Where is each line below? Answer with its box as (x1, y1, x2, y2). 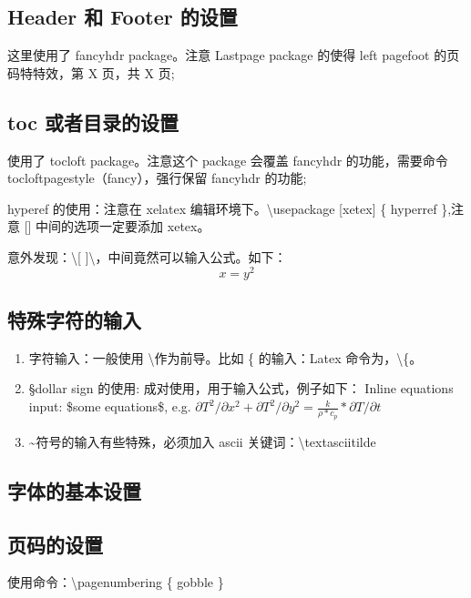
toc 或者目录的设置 (7, 107, 179, 136)
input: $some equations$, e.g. (28, 397, 191, 416)
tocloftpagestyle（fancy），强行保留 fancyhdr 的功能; (7, 168, 307, 188)
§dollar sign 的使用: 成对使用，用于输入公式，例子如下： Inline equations (28, 379, 454, 398)
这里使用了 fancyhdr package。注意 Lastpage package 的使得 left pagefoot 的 (7, 46, 447, 65)
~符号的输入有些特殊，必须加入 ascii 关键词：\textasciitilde (28, 431, 376, 451)
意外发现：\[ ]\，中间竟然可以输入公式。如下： (7, 247, 287, 266)
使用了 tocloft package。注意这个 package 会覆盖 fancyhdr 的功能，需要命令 (7, 150, 448, 169)
